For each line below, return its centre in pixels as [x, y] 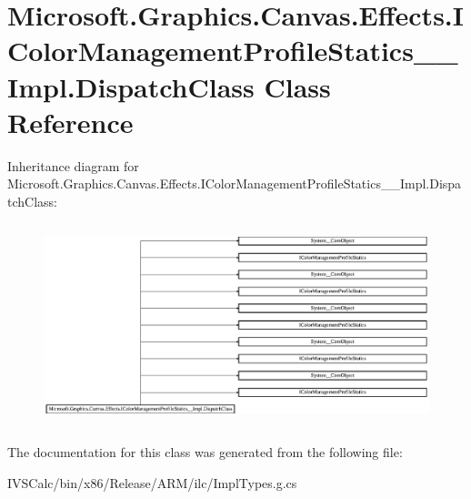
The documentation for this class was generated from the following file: [205, 452]
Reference [70, 122]
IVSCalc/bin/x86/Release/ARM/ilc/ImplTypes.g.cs [152, 482]
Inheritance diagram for [73, 165]
